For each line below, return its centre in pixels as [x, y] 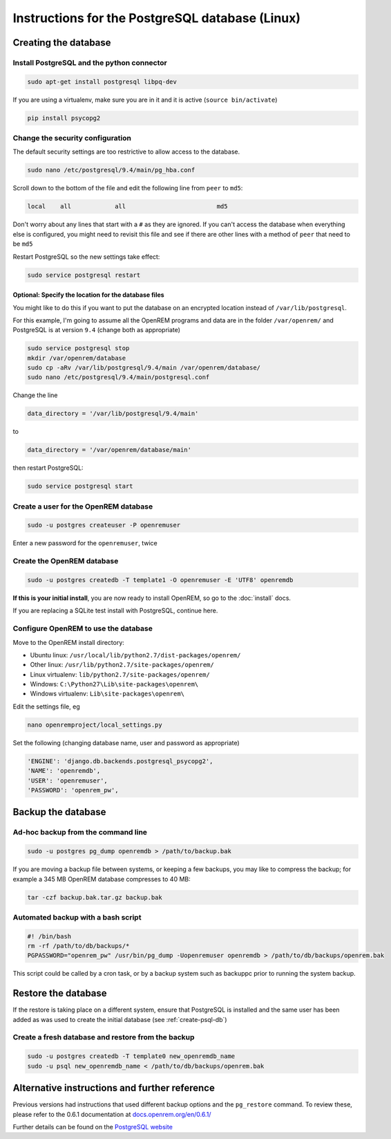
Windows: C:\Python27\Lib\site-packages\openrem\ [114, 684]
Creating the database [62, 43]
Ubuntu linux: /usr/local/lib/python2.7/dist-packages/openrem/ [135, 655]
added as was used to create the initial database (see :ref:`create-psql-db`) [120, 1019]
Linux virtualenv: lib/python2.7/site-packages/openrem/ [120, 674]
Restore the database [60, 993]
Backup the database [59, 812]
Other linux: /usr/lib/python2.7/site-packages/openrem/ [122, 665]
